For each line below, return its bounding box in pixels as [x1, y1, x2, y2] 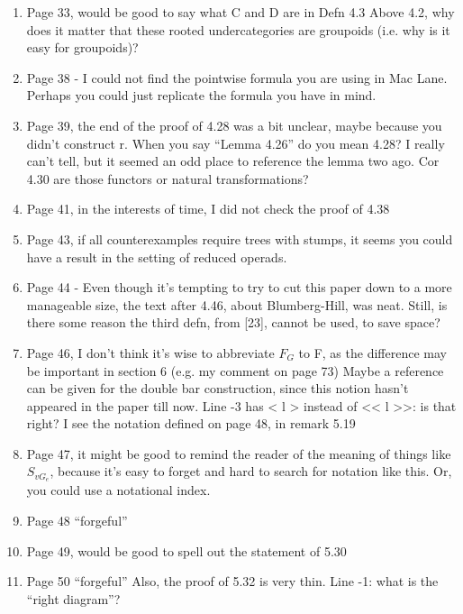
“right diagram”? [26, 589, 121, 608]
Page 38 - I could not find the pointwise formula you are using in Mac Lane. [26, 68, 448, 87]
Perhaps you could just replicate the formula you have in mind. [26, 86, 377, 105]
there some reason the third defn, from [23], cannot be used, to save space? [26, 313, 440, 332]
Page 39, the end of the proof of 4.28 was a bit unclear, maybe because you [26, 115, 442, 134]
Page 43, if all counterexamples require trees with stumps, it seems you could [26, 229, 453, 248]
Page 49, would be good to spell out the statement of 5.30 [26, 541, 347, 560]
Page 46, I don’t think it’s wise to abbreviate [26, 343, 275, 362]
